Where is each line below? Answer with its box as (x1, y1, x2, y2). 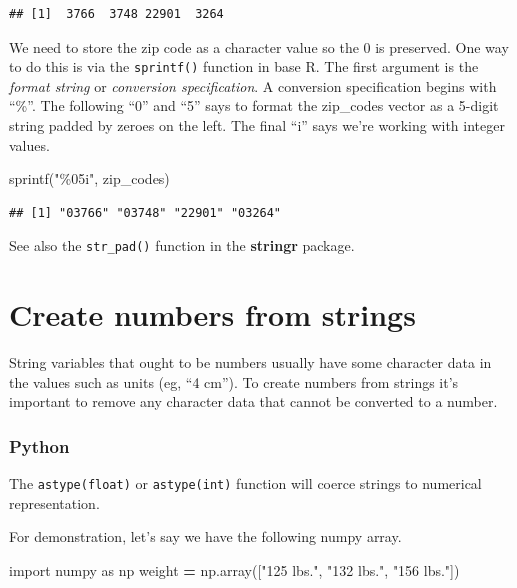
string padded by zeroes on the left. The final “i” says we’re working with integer (9, 115, 505, 136)
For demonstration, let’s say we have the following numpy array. (9, 526, 402, 547)
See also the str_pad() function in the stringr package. (9, 235, 355, 256)
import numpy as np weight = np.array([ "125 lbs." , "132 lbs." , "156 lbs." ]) (9, 560, 460, 581)
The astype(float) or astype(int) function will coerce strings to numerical (9, 473, 482, 494)
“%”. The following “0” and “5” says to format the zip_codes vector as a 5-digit (9, 95, 499, 116)
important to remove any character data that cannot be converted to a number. (9, 391, 498, 412)
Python (9, 433, 70, 458)
